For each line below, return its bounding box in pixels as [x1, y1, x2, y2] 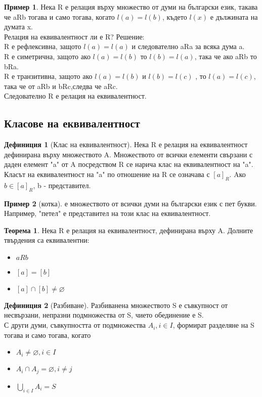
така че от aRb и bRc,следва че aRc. [4, 80, 118, 91]
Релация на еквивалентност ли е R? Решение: [4, 31, 145, 41]
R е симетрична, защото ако [4, 51, 91, 61]
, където [162, 11, 187, 22]
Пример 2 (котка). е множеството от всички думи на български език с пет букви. [4, 198, 257, 208]
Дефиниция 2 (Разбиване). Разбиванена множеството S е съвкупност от [4, 299, 228, 310]
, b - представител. [33, 180, 91, 190]
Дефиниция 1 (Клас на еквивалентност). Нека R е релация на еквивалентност [4, 139, 248, 150]
